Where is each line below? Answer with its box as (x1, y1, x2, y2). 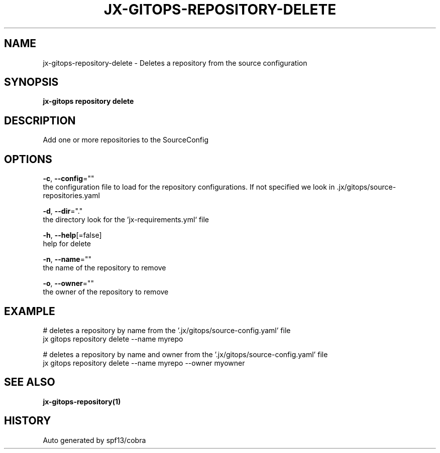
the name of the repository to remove (43, 263, 166, 272)
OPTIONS (4, 153, 52, 166)
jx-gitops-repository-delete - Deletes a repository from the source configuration (43, 58, 307, 67)
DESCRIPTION (4, 114, 76, 127)
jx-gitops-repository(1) (43, 397, 121, 406)
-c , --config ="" (43, 174, 94, 183)
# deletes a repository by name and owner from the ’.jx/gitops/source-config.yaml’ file (43, 350, 328, 359)
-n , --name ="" (43, 255, 92, 264)
